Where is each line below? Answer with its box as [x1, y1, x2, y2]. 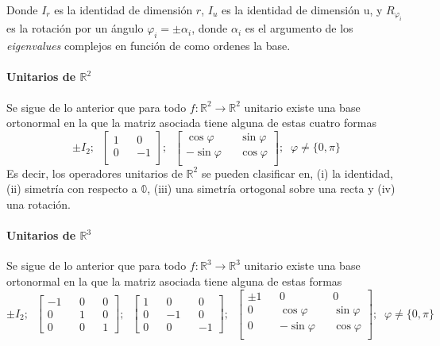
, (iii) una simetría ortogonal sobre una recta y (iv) [147, 180, 396, 197]
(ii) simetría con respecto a [6, 180, 137, 197]
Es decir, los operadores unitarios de [6, 164, 183, 181]
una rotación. [6, 196, 71, 213]
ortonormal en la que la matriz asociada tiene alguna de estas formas [6, 273, 342, 290]
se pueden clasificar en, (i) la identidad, [201, 164, 393, 181]
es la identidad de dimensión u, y [221, 2, 383, 17]
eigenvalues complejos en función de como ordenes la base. [6, 37, 291, 54]
